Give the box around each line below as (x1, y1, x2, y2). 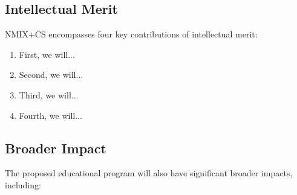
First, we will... (19, 48, 75, 60)
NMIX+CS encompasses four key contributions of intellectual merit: (5, 28, 258, 40)
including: (5, 178, 41, 191)
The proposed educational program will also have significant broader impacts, (5, 167, 293, 179)
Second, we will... (19, 68, 83, 81)
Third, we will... (19, 88, 79, 101)
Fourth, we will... (19, 109, 82, 121)
